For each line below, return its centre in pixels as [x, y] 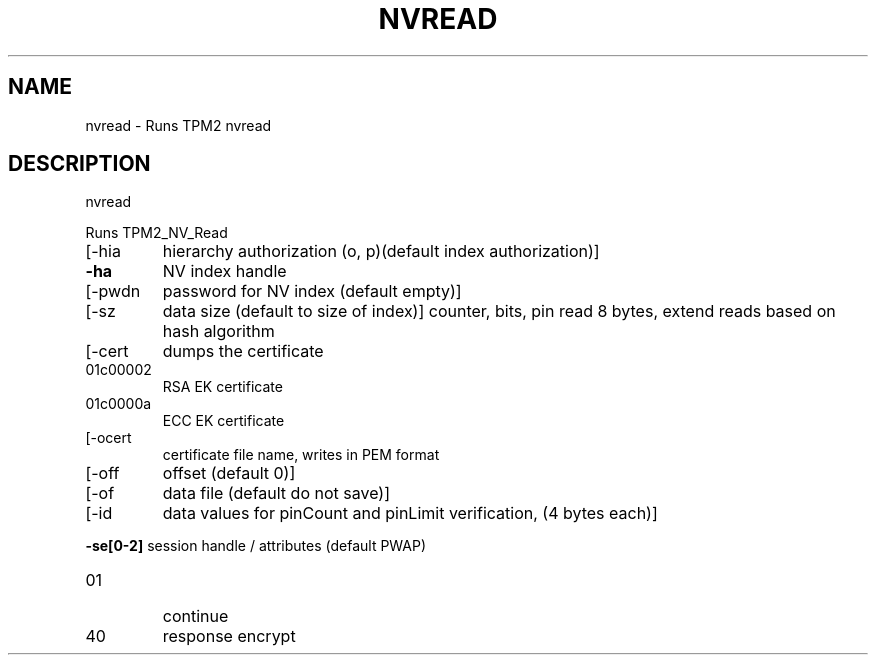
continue [195, 616]
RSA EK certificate [222, 387]
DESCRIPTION [79, 164]
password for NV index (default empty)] [312, 291]
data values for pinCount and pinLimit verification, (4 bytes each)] [410, 513]
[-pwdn [113, 291]
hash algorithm [218, 331]
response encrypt [229, 636]
